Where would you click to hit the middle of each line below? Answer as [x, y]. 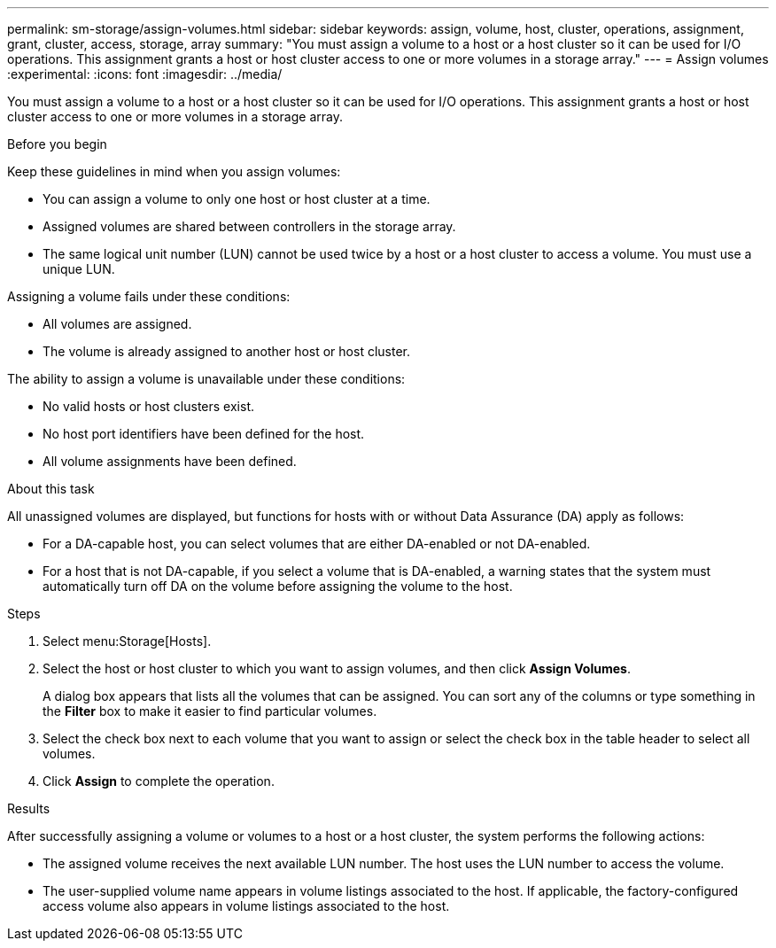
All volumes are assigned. [117, 324]
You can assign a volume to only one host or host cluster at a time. [237, 199]
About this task [51, 489]
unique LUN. [79, 269]
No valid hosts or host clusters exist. [148, 406]
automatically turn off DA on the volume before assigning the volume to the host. [278, 586]
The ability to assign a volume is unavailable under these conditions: [206, 379]
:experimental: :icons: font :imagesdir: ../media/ [145, 74]
